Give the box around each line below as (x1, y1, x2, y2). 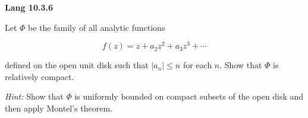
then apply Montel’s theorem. (5, 102, 112, 114)
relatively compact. (5, 70, 74, 82)
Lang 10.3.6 (5, 1, 54, 13)
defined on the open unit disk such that (5, 59, 149, 71)
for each (183, 59, 212, 71)
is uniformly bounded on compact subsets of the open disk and (74, 90, 304, 103)
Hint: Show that (5, 90, 64, 103)
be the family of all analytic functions (28, 21, 165, 33)
